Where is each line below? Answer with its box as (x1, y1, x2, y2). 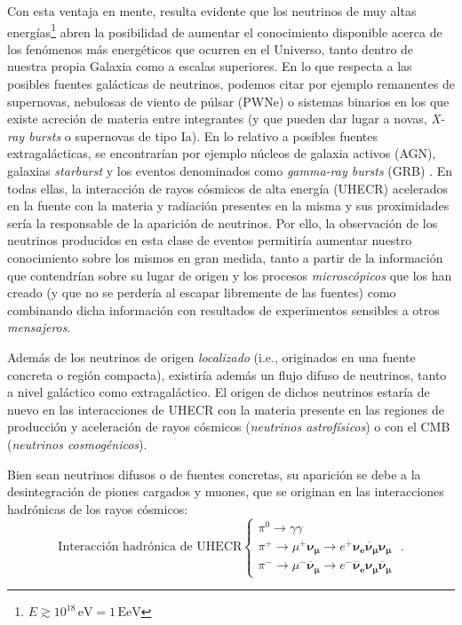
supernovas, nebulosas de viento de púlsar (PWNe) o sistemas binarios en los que (7, 91, 450, 110)
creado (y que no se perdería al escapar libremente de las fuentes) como (7, 283, 396, 302)
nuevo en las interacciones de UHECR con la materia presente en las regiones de (7, 400, 445, 418)
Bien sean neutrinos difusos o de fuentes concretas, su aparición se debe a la (7, 464, 421, 483)
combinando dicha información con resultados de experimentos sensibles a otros (7, 300, 440, 319)
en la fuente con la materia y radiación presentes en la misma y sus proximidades (7, 196, 450, 215)
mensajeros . (7, 318, 71, 336)
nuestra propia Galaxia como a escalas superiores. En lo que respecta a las (7, 57, 412, 75)
